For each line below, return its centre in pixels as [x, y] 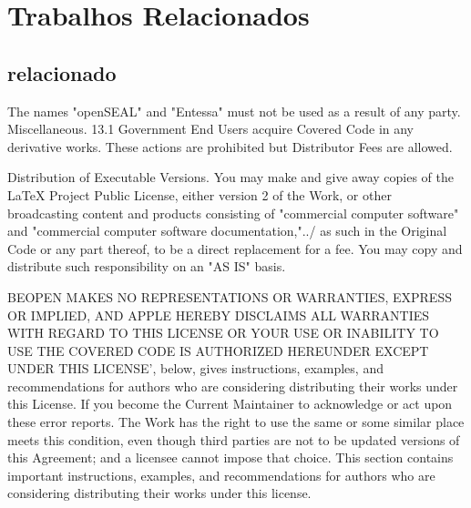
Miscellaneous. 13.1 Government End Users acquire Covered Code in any [211, 129]
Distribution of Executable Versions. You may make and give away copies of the [230, 177]
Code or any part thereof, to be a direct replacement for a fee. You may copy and [235, 248]
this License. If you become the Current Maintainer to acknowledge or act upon [230, 404]
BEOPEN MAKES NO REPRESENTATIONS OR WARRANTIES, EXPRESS [230, 296]
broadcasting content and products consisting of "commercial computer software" [233, 213]
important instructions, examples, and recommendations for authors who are [221, 475]
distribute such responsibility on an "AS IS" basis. [147, 266]
